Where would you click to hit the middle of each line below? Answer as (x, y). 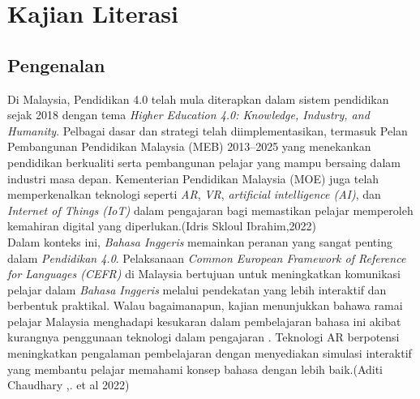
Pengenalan (56, 64)
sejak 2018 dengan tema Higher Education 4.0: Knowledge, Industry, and (189, 115)
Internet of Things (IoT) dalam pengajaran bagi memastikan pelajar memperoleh (210, 210)
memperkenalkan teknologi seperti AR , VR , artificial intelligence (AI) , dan (194, 194)
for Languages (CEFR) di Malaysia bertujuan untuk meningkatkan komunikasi (204, 274)
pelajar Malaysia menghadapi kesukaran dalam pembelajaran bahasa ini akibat (204, 321)
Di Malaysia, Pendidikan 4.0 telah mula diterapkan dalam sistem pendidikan (198, 99)
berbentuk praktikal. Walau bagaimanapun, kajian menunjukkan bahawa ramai (205, 305)
